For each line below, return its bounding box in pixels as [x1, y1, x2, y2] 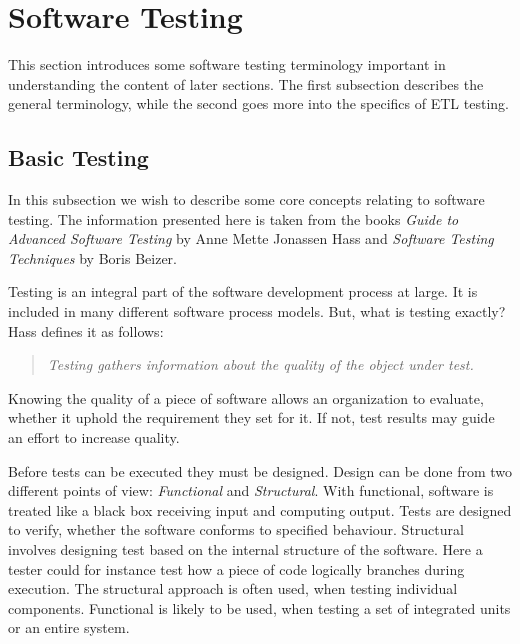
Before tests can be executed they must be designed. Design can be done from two [8, 460, 512, 481]
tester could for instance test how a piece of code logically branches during [8, 558, 465, 579]
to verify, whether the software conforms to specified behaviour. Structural [8, 519, 464, 540]
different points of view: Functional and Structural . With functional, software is [8, 480, 494, 501]
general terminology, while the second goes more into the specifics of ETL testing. [8, 93, 509, 114]
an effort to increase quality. [8, 427, 180, 448]
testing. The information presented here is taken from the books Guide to [8, 208, 459, 229]
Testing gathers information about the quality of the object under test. [47, 354, 474, 375]
